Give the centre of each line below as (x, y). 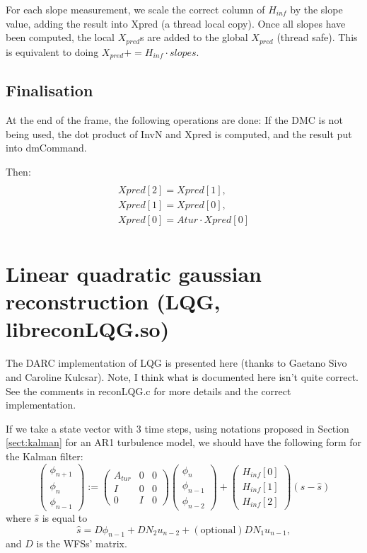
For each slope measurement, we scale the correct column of (135, 9)
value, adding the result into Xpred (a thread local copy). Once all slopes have (176, 23)
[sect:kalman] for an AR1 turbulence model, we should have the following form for (183, 442)
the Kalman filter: (45, 456)
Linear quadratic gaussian (134, 274)
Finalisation (49, 90)
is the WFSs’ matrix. (82, 543)
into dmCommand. (46, 148)
